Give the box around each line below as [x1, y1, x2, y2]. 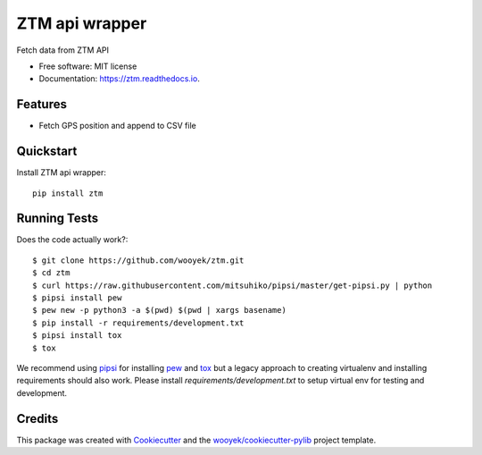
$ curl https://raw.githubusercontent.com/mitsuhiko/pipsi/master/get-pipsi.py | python [32, 280, 433, 291]
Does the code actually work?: [16, 234, 129, 245]
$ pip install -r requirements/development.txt [32, 317, 245, 328]
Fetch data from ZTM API [16, 45, 110, 55]
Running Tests [16, 211, 98, 226]
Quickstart [16, 144, 78, 159]
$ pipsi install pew [32, 293, 122, 303]
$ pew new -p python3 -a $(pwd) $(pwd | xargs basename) [32, 305, 287, 316]
